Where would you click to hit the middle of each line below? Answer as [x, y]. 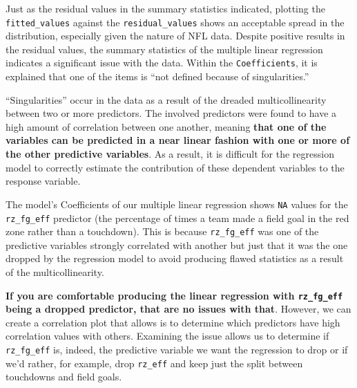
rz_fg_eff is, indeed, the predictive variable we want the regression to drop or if [177, 350]
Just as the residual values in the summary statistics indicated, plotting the [165, 8]
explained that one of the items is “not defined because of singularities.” [157, 76]
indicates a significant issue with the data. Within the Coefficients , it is [162, 63]
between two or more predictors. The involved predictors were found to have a [171, 113]
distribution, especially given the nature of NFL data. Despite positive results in [175, 36]
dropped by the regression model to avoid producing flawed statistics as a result [175, 258]
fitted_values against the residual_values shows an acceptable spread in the [175, 22]
